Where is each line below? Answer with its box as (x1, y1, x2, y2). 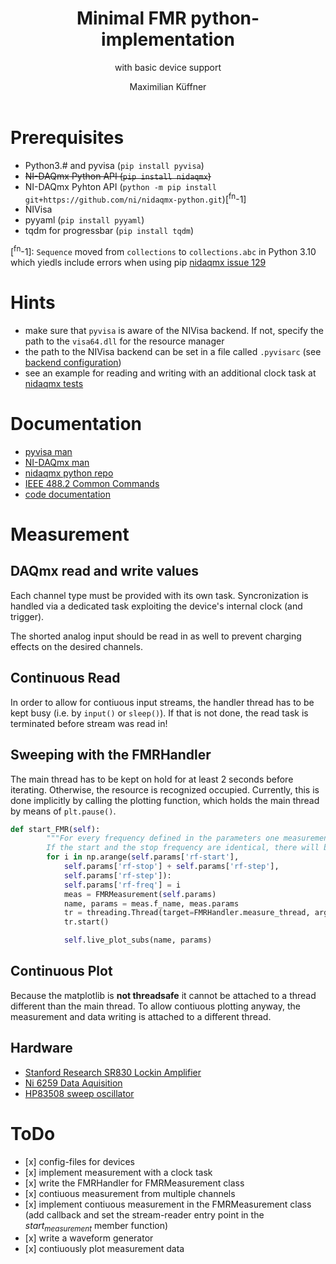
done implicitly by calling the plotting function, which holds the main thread (10, 794, 320, 806)
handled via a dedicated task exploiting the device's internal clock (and (10, 600, 303, 612)
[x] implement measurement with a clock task (24, 1166, 213, 1178)
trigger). (10, 610, 45, 622)
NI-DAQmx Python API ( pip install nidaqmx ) (24, 170, 212, 182)
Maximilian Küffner (129, 80, 207, 92)
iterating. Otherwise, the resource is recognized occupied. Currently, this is (10, 783, 320, 796)
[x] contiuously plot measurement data (24, 1243, 185, 1255)
